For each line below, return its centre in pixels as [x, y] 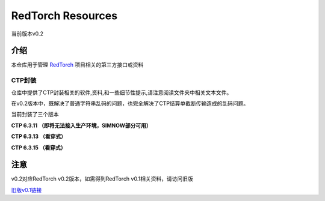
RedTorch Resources [64, 16]
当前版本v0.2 [27, 34]
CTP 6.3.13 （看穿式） [39, 136]
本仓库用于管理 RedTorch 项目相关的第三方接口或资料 [77, 65]
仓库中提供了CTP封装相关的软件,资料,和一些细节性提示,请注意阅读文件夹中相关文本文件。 [122, 92]
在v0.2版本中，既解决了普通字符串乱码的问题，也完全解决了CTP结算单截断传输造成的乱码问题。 [130, 103]
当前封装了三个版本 [35, 115]
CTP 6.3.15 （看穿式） [39, 148]
